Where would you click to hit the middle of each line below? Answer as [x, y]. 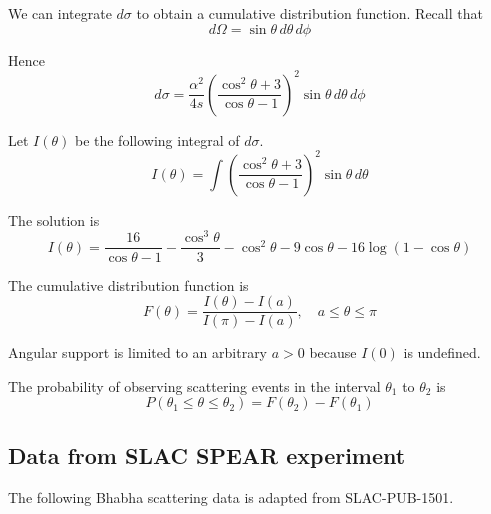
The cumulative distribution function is [128, 284]
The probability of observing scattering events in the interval [194, 385]
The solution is [54, 219]
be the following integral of [157, 139]
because [333, 352]
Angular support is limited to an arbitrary [138, 352]
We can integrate [60, 13]
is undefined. [442, 352]
